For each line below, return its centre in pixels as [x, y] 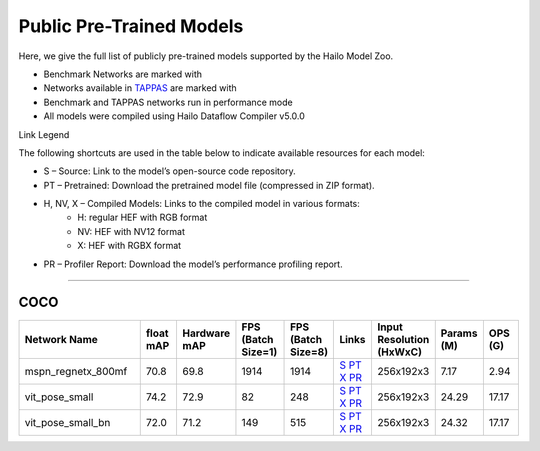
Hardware [206, 333]
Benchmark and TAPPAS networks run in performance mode [168, 102]
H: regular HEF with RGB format [142, 217]
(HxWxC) [399, 352]
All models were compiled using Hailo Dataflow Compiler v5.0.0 [174, 116]
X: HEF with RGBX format [129, 246]
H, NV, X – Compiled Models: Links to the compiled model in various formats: [201, 204]
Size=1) [259, 352]
